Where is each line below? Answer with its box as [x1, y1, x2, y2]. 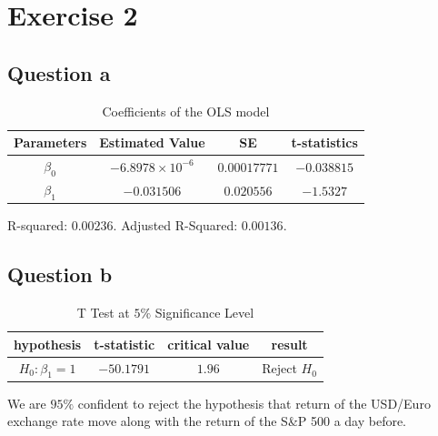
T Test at [76, 303, 130, 322]
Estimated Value [99, 133, 205, 152]
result [271, 334, 308, 353]
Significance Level [154, 303, 254, 322]
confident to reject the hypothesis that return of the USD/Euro [77, 393, 431, 412]
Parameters [14, 133, 87, 152]
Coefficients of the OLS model [102, 101, 270, 120]
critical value [167, 334, 250, 353]
